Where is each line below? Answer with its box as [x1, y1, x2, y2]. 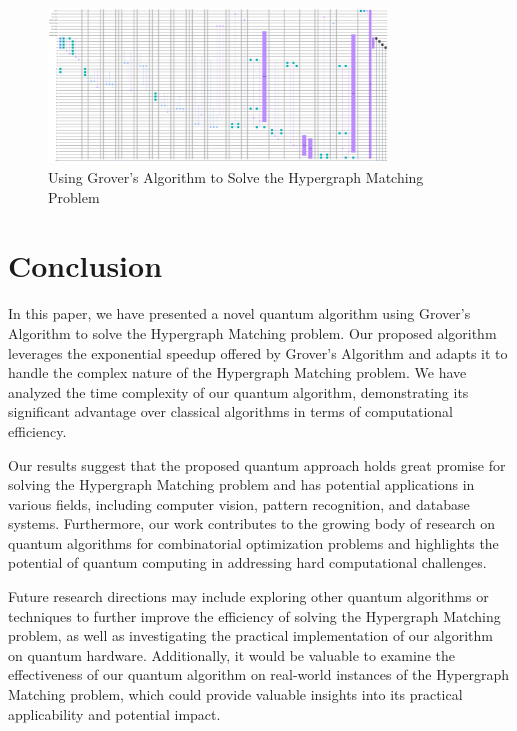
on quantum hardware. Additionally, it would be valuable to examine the [8, 644, 455, 665]
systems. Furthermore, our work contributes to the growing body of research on [8, 513, 496, 534]
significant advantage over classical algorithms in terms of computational [8, 401, 453, 422]
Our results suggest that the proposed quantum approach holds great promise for [8, 454, 506, 475]
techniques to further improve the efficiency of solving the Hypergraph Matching [8, 605, 501, 626]
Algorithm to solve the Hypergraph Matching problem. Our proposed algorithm [8, 322, 497, 343]
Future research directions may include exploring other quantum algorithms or [8, 586, 489, 607]
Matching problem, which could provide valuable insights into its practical [8, 684, 463, 705]
